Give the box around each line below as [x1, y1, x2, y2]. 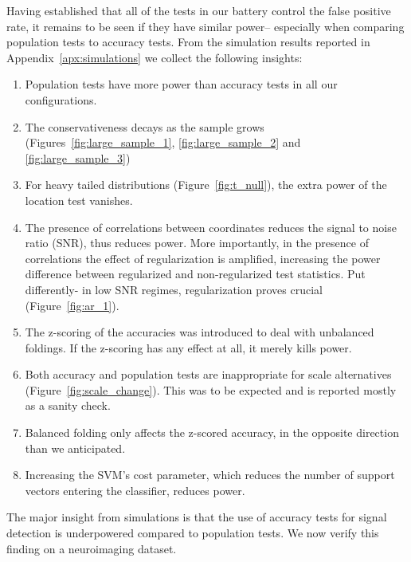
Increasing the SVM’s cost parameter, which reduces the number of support [25, 466, 395, 483]
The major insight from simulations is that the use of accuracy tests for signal [6, 509, 387, 525]
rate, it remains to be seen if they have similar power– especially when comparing [6, 18, 405, 34]
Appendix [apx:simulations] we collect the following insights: [6, 49, 303, 65]
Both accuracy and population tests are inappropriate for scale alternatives [25, 366, 392, 383]
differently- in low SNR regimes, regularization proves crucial [25, 281, 323, 297]
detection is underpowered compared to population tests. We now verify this [6, 525, 379, 541]
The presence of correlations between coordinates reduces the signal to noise [25, 218, 397, 235]
